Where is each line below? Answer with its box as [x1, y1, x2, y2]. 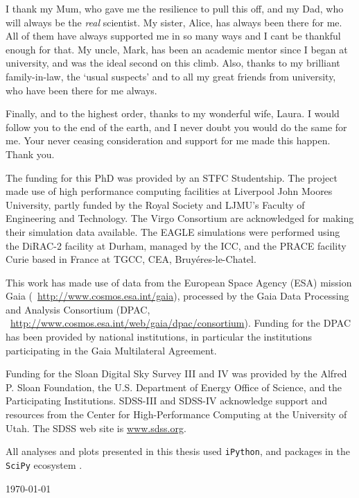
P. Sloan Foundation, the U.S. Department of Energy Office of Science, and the [6, 379, 342, 394]
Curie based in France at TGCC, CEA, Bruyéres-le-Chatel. [6, 252, 256, 266]
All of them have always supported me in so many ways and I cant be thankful [6, 28, 341, 43]
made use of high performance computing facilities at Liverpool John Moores [6, 184, 333, 198]
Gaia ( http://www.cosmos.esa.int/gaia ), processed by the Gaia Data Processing [6, 289, 349, 303]
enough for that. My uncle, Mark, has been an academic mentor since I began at [6, 42, 348, 56]
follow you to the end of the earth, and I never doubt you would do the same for [6, 119, 347, 134]
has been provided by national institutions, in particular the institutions [6, 329, 312, 344]
